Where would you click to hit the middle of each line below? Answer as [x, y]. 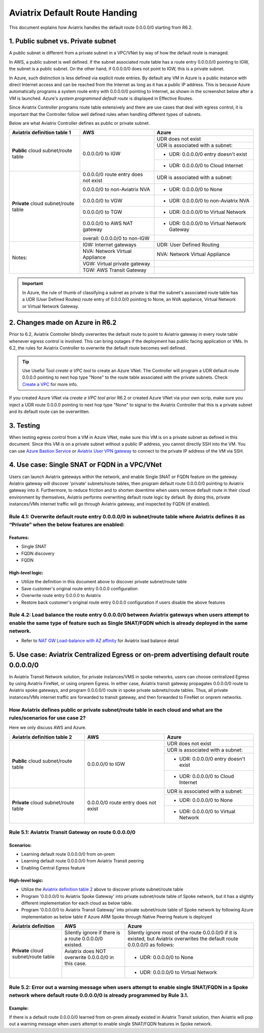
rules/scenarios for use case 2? [47, 718]
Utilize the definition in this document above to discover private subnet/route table [104, 582]
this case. [76, 964]
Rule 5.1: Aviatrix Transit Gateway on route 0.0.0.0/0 [72, 832]
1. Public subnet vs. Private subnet [63, 41]
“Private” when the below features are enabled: [67, 525]
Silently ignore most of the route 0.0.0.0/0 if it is [182, 933]
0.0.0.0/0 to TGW [102, 212]
